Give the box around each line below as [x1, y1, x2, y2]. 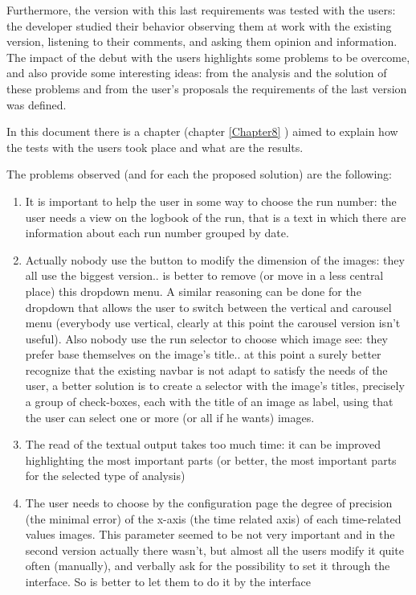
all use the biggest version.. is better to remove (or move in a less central [25, 267, 384, 284]
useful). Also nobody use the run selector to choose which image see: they [25, 330, 389, 347]
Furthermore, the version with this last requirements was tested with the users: [6, 2, 396, 18]
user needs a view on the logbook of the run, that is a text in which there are [25, 208, 406, 225]
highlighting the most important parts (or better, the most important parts [25, 451, 397, 468]
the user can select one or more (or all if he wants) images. [25, 408, 315, 425]
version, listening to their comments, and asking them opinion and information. [6, 33, 398, 50]
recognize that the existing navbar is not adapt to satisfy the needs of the [25, 361, 388, 378]
